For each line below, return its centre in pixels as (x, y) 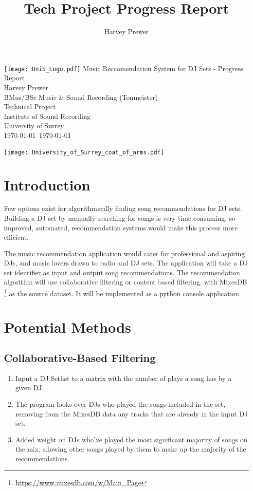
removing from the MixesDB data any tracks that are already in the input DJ (132, 413)
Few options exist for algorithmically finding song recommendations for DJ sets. (123, 208)
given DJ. (30, 387)
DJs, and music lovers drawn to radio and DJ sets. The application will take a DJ (126, 263)
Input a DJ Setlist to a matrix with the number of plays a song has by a (123, 378)
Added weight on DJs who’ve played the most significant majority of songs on (131, 439)
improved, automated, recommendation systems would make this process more (121, 227)
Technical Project (30, 106)
